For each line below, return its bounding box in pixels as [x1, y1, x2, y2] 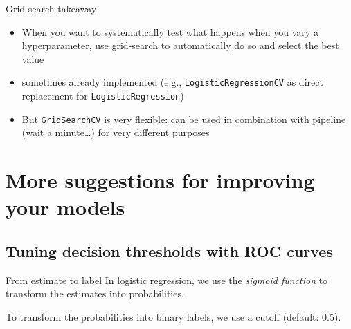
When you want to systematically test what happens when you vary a [21, 24, 318, 39]
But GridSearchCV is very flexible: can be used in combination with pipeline [21, 111, 346, 126]
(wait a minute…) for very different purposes [21, 125, 210, 140]
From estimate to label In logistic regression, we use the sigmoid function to [6, 272, 328, 287]
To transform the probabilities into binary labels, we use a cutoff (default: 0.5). [6, 309, 341, 323]
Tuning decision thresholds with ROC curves [6, 240, 333, 261]
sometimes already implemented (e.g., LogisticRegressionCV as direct [21, 75, 323, 89]
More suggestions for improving [6, 166, 315, 194]
